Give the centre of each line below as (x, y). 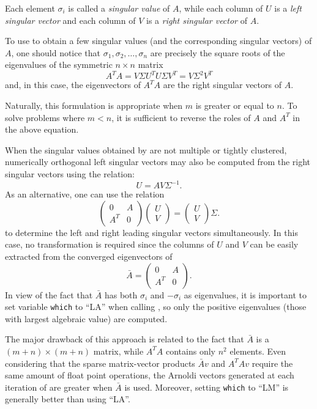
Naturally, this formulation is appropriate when (94, 105)
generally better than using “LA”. (68, 399)
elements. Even (258, 351)
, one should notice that (56, 52)
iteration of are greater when (59, 387)
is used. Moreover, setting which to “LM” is (207, 387)
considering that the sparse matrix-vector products (100, 363)
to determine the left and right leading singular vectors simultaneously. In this (151, 232)
